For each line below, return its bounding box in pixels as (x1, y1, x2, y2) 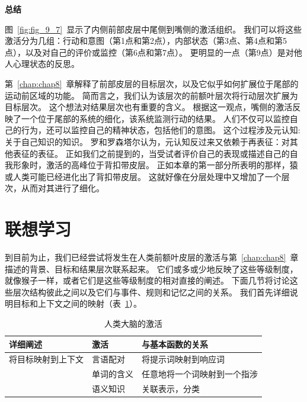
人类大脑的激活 (104, 317, 162, 329)
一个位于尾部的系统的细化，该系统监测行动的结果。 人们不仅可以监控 (21, 112, 290, 124)
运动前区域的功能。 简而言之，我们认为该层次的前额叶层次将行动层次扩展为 (5, 89, 298, 101)
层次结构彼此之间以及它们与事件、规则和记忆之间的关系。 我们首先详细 (12, 285, 290, 298)
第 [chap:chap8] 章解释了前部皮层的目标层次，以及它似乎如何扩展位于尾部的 (5, 77, 299, 89)
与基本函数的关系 (142, 337, 208, 350)
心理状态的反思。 (12, 57, 79, 70)
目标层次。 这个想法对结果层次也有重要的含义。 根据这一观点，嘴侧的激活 (5, 101, 293, 113)
